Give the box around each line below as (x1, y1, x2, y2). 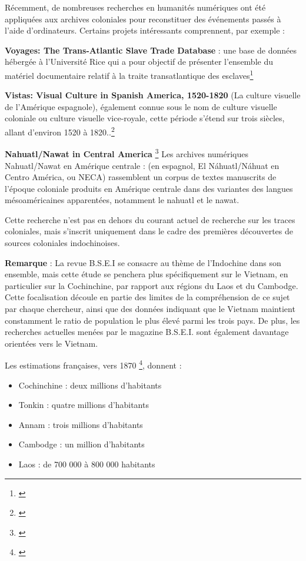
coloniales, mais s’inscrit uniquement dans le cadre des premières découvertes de (5, 225, 293, 237)
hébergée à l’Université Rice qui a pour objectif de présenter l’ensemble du (5, 55, 273, 68)
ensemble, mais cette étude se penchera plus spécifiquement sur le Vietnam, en (5, 268, 288, 280)
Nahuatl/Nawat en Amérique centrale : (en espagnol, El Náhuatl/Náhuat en (5, 159, 280, 171)
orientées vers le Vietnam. (5, 337, 98, 349)
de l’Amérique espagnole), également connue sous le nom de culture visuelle (5, 100, 277, 112)
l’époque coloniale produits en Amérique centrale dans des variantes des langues (5, 182, 293, 194)
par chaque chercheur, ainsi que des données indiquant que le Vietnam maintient (5, 303, 295, 315)
